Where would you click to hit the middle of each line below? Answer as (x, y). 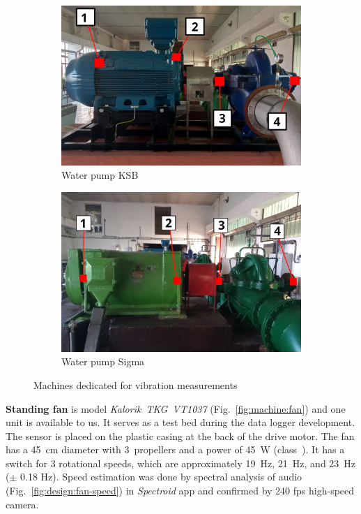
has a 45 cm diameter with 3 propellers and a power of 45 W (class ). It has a (175, 449)
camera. (22, 504)
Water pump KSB (100, 175)
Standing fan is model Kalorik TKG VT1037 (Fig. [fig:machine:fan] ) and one (176, 408)
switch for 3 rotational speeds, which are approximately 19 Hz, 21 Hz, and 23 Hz (181, 463)
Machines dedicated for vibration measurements (136, 384)
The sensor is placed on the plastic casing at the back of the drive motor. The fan (180, 435)
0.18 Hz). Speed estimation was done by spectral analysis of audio (161, 477)
